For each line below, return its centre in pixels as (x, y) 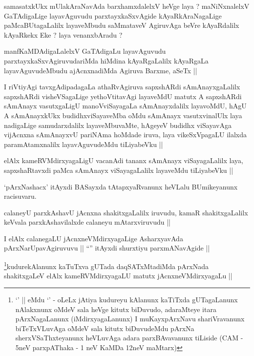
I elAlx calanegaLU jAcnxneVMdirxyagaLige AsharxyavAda (94, 238)
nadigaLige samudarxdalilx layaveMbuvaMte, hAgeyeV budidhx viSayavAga (118, 125)
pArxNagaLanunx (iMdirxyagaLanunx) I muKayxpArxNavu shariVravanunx (130, 319)
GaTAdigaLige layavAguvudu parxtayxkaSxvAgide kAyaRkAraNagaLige (113, 15)
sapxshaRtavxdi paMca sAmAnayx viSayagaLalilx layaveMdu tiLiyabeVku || (119, 170)
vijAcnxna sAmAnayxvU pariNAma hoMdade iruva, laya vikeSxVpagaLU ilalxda (126, 135)
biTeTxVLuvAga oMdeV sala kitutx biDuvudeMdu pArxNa (105, 328)
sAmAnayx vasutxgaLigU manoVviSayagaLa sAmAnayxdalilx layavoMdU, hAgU (125, 106)
